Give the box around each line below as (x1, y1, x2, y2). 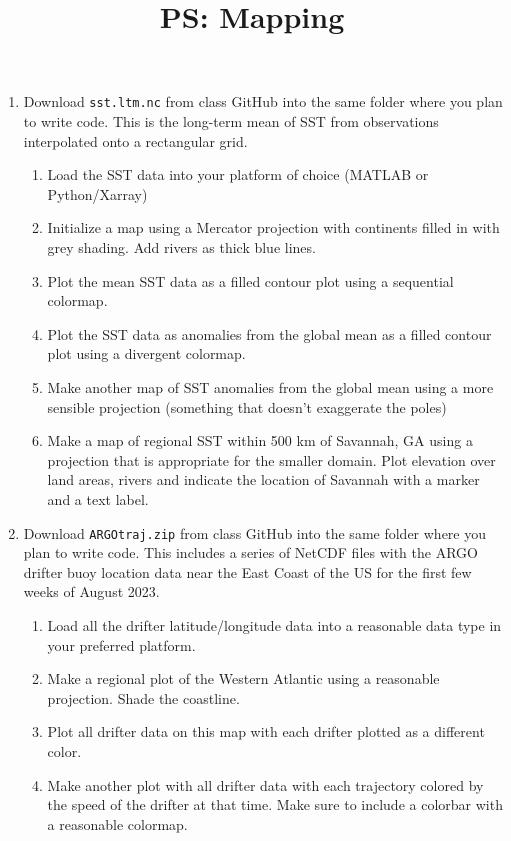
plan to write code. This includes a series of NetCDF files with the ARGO (23, 542, 478, 563)
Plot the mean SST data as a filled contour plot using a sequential (47, 270, 454, 291)
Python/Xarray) (47, 183, 148, 204)
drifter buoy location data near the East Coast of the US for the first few (23, 561, 472, 582)
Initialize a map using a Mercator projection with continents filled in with (47, 217, 500, 238)
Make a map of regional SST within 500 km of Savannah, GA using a (47, 430, 473, 451)
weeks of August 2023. (23, 581, 160, 602)
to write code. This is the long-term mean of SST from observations (23, 111, 439, 132)
